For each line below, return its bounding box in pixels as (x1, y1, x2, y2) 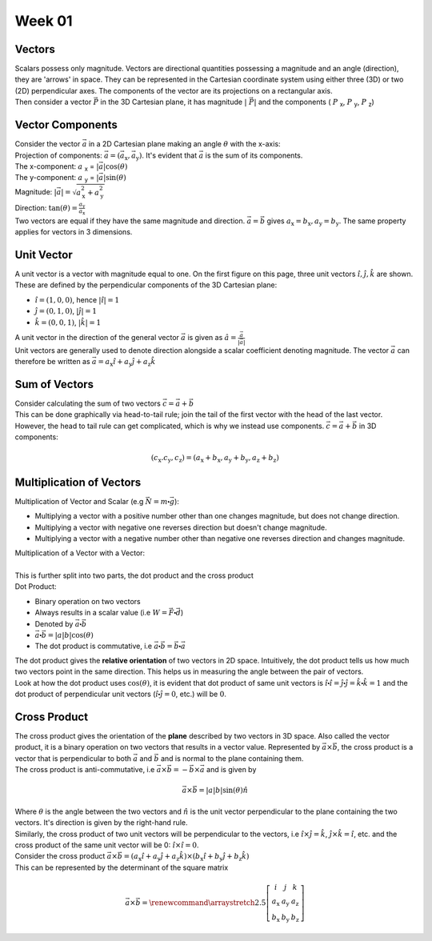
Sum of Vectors (14, 378, 94, 391)
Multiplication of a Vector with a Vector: (14, 548, 146, 558)
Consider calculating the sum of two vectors (14, 398, 162, 408)
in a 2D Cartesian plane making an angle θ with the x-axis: (88, 139, 281, 149)
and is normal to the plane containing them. (160, 753, 304, 763)
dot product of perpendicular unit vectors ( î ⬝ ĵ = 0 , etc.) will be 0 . (14, 689, 227, 699)
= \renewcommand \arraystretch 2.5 (141, 898, 266, 907)
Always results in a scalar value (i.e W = (34, 608, 168, 618)
